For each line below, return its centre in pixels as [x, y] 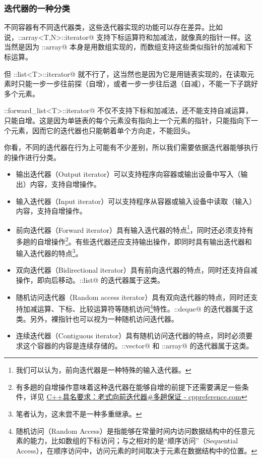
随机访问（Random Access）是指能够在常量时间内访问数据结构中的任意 [132, 430]
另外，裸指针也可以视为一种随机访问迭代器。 [104, 318]
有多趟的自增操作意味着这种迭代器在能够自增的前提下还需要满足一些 [129, 387]
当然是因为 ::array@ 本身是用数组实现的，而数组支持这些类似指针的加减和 [125, 47]
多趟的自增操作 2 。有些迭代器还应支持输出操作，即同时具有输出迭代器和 [134, 240]
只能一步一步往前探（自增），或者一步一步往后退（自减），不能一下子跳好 [138, 84]
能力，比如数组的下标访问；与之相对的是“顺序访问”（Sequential [134, 441]
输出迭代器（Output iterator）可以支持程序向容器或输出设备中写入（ [128, 174]
